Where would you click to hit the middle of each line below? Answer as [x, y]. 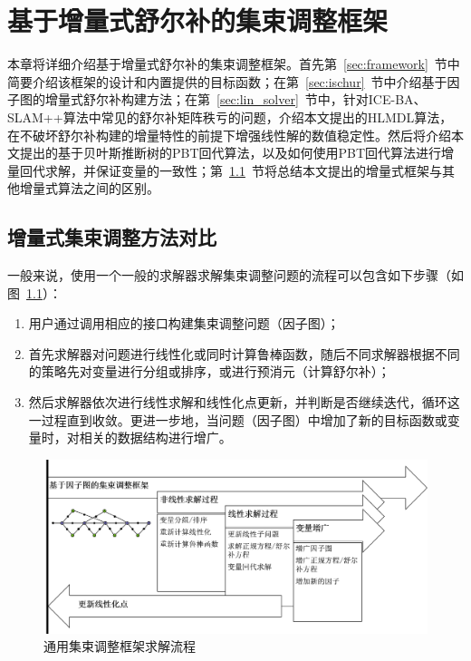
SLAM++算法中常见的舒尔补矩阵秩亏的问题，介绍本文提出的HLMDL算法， [230, 117]
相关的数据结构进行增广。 [155, 437]
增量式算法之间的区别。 [89, 188]
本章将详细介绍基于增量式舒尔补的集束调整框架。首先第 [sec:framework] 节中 [234, 64]
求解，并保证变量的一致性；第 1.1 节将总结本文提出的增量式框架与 [243, 170]
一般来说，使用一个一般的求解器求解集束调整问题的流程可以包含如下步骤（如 [235, 275]
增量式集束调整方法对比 [112, 237]
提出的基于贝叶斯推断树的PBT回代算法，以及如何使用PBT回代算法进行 [231, 153]
